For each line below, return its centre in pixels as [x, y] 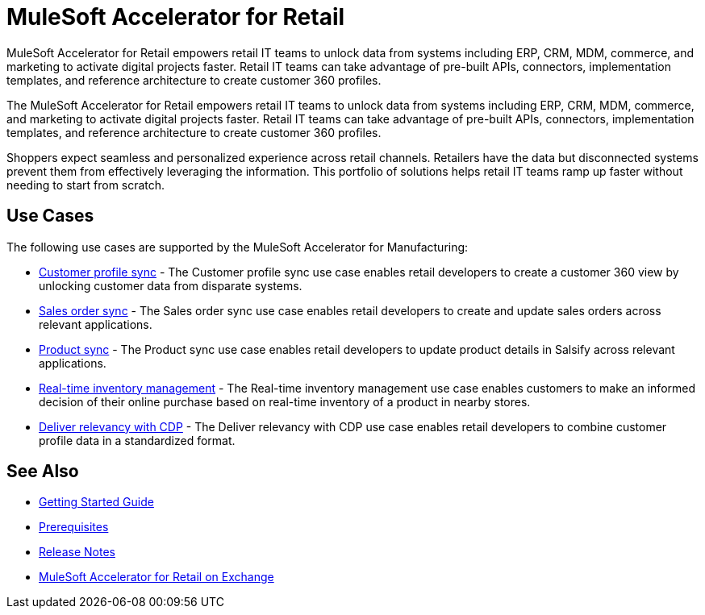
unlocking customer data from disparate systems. [171, 285]
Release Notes [77, 552]
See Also [43, 472]
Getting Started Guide [96, 502]
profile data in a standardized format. [137, 440]
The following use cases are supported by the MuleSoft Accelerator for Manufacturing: [238, 247]
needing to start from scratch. [86, 185]
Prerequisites [74, 527]
